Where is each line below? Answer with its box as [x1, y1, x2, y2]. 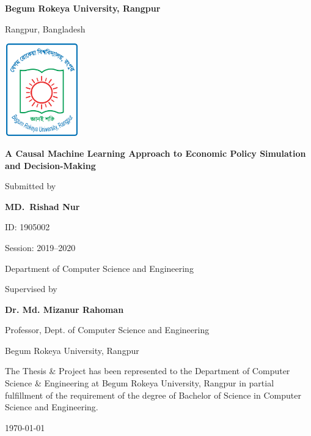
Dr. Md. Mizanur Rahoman [5, 303, 124, 315]
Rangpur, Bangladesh [5, 22, 86, 35]
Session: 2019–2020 [5, 241, 76, 254]
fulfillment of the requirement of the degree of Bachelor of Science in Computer [5, 388, 301, 401]
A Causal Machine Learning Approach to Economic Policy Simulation [5, 146, 306, 159]
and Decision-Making [5, 159, 96, 171]
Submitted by [5, 179, 56, 192]
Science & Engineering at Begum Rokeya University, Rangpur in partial [5, 377, 274, 389]
